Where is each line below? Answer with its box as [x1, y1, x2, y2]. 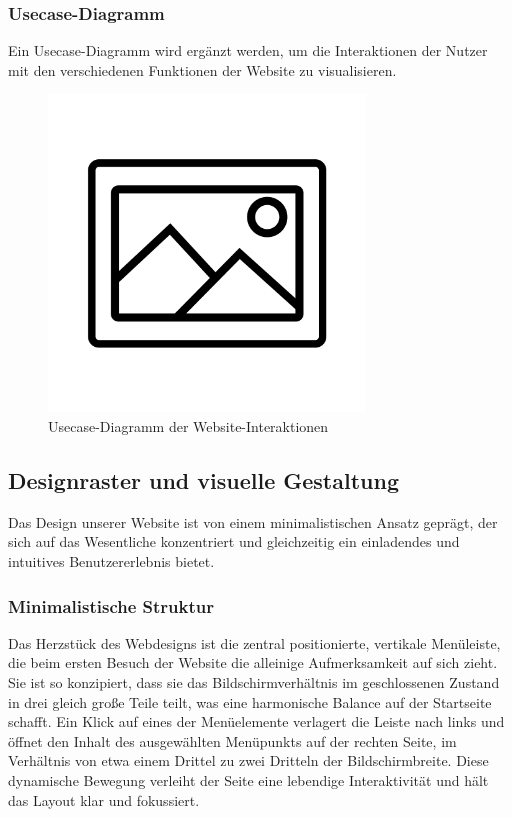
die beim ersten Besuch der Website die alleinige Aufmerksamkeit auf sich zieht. [8, 652, 498, 673]
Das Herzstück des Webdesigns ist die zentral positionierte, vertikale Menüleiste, [8, 632, 501, 653]
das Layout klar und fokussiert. [8, 789, 200, 810]
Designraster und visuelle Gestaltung [8, 464, 399, 495]
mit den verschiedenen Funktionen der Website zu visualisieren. [8, 59, 397, 80]
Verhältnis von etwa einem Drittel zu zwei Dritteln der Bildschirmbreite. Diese [8, 750, 489, 771]
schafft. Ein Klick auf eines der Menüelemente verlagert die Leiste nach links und [8, 711, 505, 732]
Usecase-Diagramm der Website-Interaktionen [48, 416, 329, 436]
